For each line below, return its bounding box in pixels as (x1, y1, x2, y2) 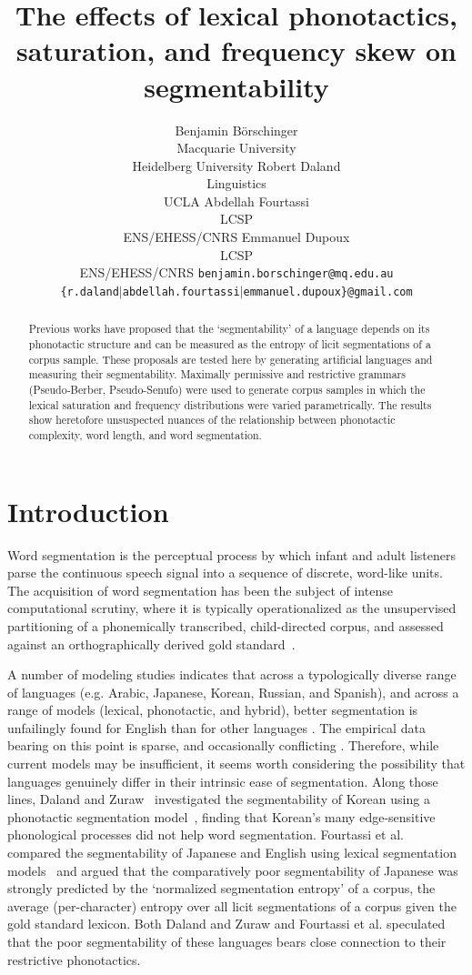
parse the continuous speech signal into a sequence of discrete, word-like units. (7, 563, 443, 582)
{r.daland (60, 285, 119, 298)
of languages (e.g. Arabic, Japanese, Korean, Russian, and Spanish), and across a (7, 682, 459, 701)
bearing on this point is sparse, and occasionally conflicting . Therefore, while (7, 736, 439, 755)
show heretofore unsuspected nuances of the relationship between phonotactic (28, 412, 396, 427)
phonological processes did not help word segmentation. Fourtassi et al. (7, 825, 404, 844)
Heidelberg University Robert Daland (132, 156, 341, 175)
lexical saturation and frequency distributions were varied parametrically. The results (28, 397, 432, 412)
